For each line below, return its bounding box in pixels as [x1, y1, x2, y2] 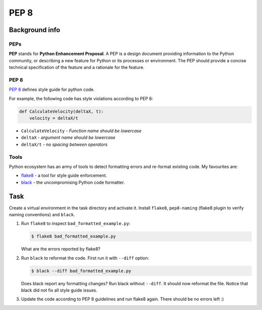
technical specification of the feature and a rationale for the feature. [9, 65, 145, 70]
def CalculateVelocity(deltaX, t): [19, 108, 104, 114]
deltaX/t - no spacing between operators [21, 141, 108, 147]
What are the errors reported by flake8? [21, 246, 100, 252]
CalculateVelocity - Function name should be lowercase [21, 128, 142, 134]
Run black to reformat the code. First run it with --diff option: [21, 255, 149, 261]
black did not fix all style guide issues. [21, 287, 98, 293]
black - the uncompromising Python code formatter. [21, 179, 125, 185]
